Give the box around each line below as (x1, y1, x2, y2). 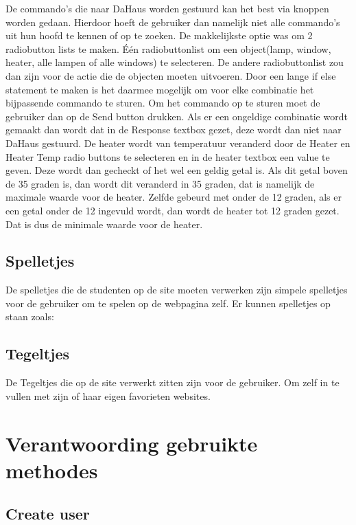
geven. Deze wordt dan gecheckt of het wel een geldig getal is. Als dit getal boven (5, 163, 348, 177)
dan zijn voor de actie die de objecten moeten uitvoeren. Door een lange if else (5, 68, 336, 82)
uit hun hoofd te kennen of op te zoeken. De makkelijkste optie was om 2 (5, 28, 313, 43)
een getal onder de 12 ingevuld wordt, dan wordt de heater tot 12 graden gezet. (5, 203, 340, 217)
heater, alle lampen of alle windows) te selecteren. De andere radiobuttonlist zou (5, 55, 344, 69)
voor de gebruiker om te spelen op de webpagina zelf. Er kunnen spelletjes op (5, 295, 331, 310)
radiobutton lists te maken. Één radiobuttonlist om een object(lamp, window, (5, 41, 331, 56)
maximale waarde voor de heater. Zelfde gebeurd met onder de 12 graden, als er (5, 190, 342, 204)
